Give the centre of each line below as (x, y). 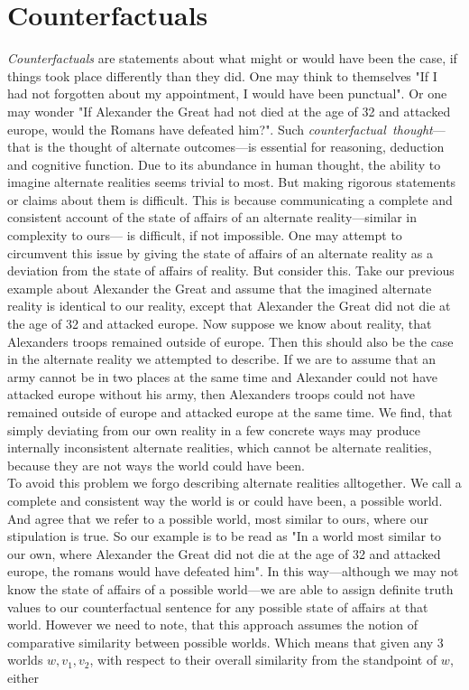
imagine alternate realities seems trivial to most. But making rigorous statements (232, 182)
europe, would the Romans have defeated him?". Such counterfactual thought (220, 129)
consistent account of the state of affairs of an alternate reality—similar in (212, 217)
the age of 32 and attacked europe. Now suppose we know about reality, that (220, 324)
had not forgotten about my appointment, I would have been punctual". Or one (227, 93)
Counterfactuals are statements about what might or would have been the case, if (232, 58)
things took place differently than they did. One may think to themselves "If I (222, 75)
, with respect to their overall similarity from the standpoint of (263, 660)
